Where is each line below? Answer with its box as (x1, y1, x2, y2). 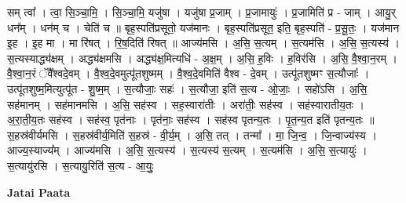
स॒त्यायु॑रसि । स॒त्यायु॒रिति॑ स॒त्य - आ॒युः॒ (7, 157, 154, 173)
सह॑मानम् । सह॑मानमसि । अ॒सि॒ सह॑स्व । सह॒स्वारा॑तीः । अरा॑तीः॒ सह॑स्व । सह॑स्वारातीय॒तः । (7, 96, 365, 112)
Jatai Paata (7, 183, 71, 200)
